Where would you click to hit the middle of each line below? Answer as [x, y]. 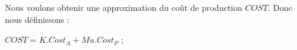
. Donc [280, 7]
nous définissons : [37, 19]
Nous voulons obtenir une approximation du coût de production [124, 7]
